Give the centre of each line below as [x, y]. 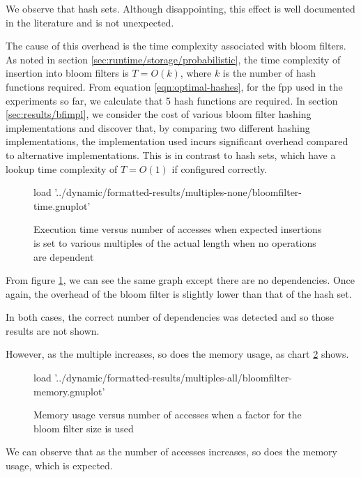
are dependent [64, 256]
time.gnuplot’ [62, 205]
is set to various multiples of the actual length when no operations [175, 242]
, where [196, 73]
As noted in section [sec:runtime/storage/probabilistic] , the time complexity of [173, 59]
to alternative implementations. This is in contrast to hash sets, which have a [171, 154]
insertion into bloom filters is [67, 73]
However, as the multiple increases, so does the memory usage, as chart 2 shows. [177, 354]
